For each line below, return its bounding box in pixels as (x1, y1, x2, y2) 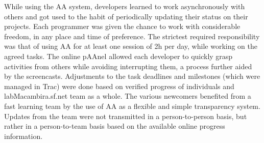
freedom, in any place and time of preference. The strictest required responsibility (4, 31, 260, 41)
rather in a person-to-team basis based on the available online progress (4, 121, 225, 131)
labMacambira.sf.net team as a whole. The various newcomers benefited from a (4, 91, 251, 101)
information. (4, 130, 43, 141)
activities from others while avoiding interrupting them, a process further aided (4, 61, 252, 71)
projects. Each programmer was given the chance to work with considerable (4, 21, 241, 32)
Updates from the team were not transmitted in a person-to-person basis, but (4, 110, 247, 121)
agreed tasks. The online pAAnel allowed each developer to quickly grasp (4, 50, 233, 61)
